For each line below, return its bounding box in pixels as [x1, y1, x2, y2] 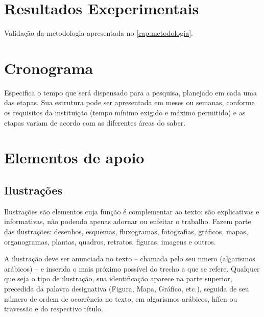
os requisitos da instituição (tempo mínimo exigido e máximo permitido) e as [4, 107, 246, 118]
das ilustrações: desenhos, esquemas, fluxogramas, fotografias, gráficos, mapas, [4, 226, 248, 236]
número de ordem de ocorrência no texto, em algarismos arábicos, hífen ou [4, 293, 237, 304]
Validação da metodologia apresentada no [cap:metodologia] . [4, 28, 193, 38]
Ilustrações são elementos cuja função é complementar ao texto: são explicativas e [4, 206, 259, 216]
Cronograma [4, 57, 93, 78]
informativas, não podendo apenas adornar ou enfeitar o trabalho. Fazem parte [4, 216, 251, 227]
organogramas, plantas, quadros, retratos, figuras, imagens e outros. [4, 236, 216, 247]
